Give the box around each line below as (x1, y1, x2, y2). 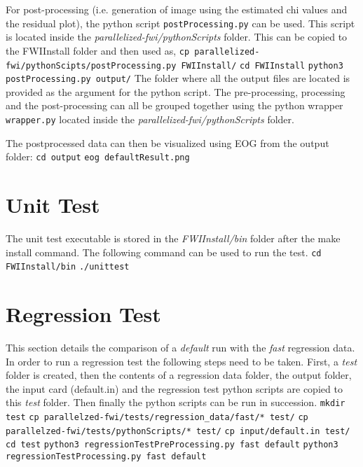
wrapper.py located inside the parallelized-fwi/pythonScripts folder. (6, 112, 294, 126)
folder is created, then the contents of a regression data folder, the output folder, (6, 368, 352, 382)
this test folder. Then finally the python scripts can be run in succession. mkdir (6, 395, 345, 410)
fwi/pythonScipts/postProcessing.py (6, 60, 177, 71)
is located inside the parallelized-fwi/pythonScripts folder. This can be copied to (6, 29, 348, 44)
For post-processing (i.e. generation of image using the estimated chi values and (6, 2, 348, 16)
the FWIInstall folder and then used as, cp (6, 43, 190, 57)
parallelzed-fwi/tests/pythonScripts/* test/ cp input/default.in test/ (6, 426, 350, 436)
